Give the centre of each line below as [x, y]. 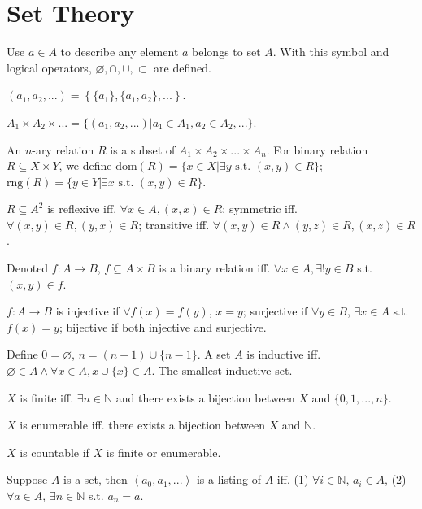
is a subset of [143, 149]
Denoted [28, 268]
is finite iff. [47, 397]
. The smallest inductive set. [222, 370]
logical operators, [49, 67]
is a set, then [96, 479]
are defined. [183, 67]
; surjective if [275, 311]
